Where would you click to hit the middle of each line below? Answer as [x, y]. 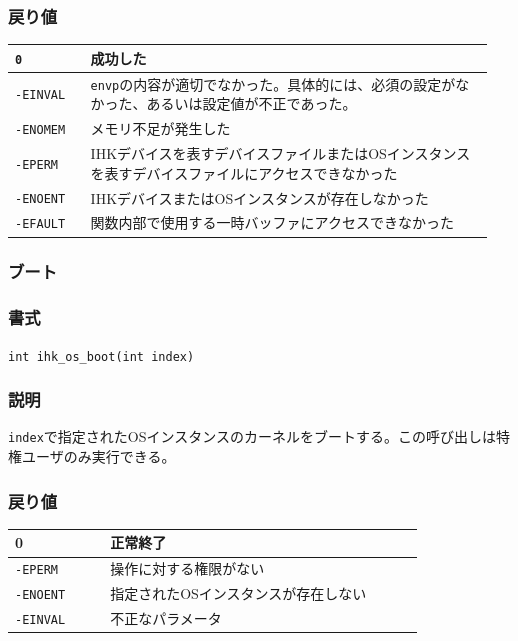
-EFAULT [40, 224]
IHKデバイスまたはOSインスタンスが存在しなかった [259, 197]
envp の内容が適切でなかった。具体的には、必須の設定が [273, 83]
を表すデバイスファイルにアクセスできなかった [244, 172]
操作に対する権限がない [187, 568]
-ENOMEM [40, 130]
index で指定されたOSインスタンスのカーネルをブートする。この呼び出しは [252, 436]
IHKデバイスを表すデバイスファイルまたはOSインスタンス [280, 153]
